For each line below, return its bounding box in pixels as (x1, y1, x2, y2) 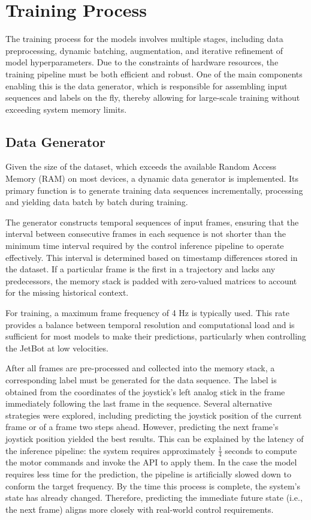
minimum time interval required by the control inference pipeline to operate (5, 239, 284, 252)
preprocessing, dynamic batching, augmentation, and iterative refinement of (5, 44, 283, 56)
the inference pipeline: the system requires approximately (5, 444, 215, 456)
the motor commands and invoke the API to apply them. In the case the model (5, 456, 297, 468)
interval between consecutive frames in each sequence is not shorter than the (5, 227, 286, 240)
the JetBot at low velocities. (5, 341, 108, 354)
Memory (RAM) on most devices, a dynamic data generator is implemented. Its (5, 172, 299, 185)
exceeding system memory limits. (5, 103, 127, 115)
